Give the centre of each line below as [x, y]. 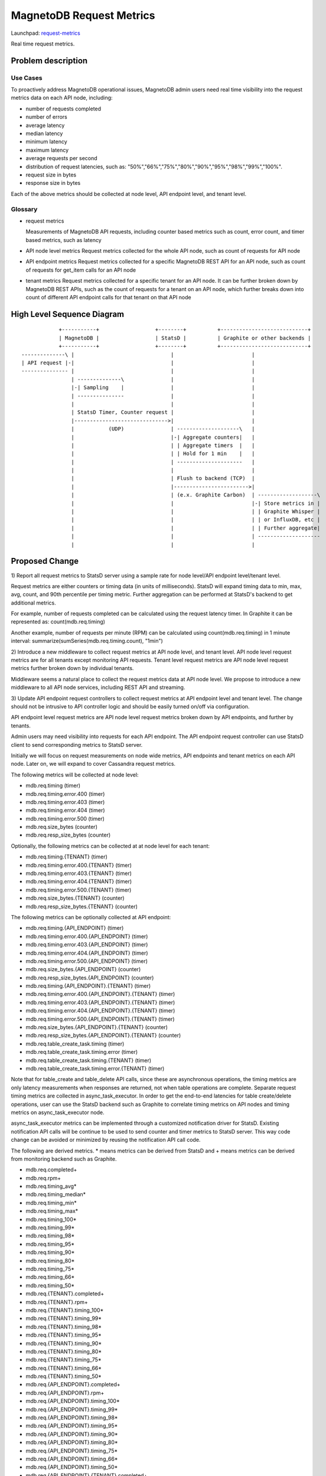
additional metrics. [33, 603]
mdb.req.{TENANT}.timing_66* [64, 1368]
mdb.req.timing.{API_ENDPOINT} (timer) [75, 928]
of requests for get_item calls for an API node [81, 270]
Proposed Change [45, 561]
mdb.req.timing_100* [51, 1219]
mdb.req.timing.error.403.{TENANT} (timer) [79, 873]
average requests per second [61, 158]
